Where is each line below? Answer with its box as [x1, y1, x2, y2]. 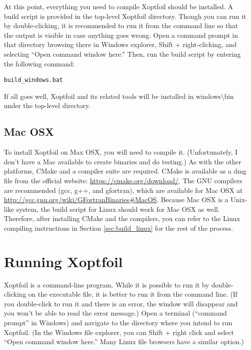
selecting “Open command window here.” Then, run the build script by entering [4, 48, 241, 59]
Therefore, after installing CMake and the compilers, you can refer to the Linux [4, 213, 240, 223]
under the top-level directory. [4, 100, 91, 111]
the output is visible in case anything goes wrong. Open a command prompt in [4, 30, 238, 40]
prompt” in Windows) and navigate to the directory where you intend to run [4, 317, 233, 327]
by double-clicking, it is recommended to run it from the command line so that [4, 20, 238, 31]
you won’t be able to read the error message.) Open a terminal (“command [4, 308, 227, 318]
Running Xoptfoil [4, 251, 123, 271]
